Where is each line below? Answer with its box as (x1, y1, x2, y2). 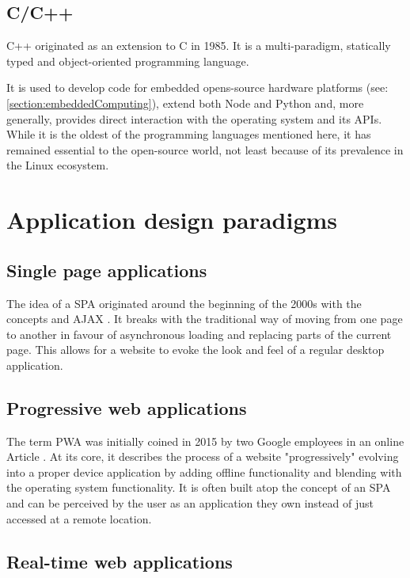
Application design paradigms (6, 203, 338, 236)
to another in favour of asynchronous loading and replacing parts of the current (6, 325, 392, 342)
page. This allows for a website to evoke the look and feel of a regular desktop (6, 341, 385, 358)
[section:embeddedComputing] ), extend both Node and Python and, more (6, 94, 364, 111)
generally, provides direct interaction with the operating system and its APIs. (6, 110, 382, 127)
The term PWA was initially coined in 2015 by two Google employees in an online (6, 432, 404, 449)
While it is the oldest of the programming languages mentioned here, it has (6, 126, 371, 143)
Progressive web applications (6, 395, 247, 420)
